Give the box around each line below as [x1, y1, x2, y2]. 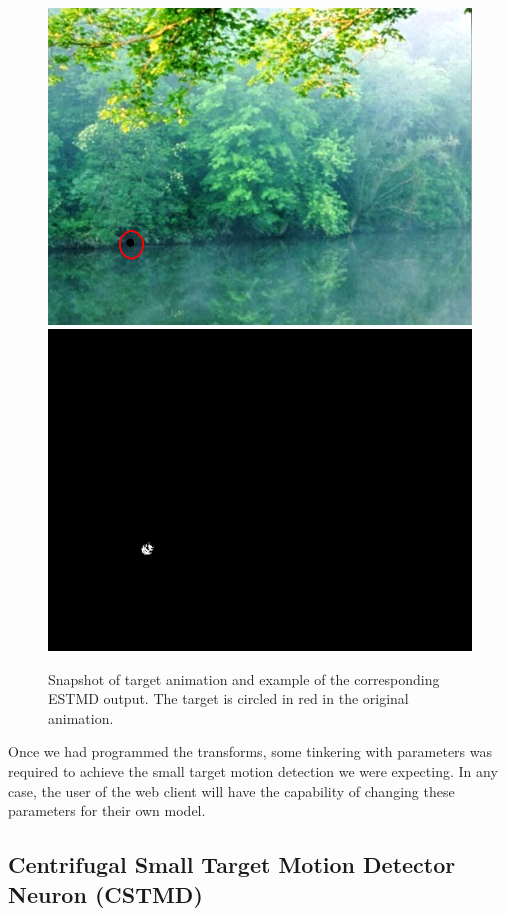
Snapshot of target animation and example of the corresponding [48, 668, 440, 689]
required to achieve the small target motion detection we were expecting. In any [8, 760, 498, 781]
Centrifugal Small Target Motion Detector [8, 849, 456, 880]
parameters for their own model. [8, 800, 206, 821]
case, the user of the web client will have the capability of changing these [8, 780, 455, 801]
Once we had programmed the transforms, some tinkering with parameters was [8, 741, 493, 762]
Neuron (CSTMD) [8, 878, 203, 909]
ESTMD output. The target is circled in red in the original [48, 688, 409, 709]
